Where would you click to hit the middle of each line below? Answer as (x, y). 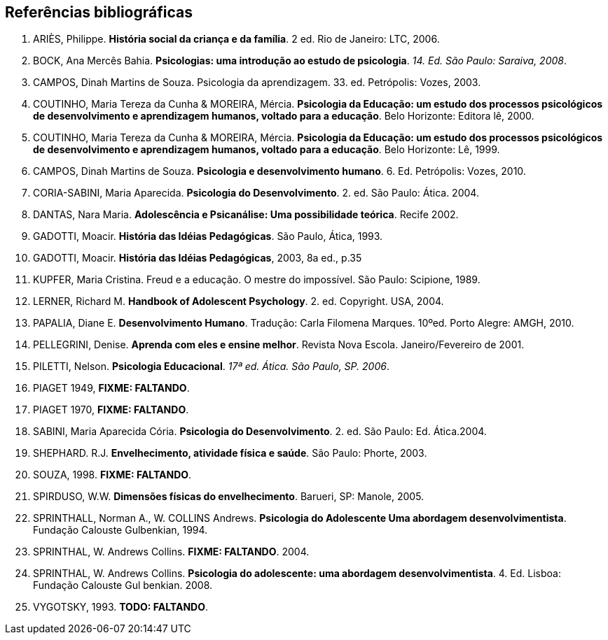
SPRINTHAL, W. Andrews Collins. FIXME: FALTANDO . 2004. (171, 552)
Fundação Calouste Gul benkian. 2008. (123, 585)
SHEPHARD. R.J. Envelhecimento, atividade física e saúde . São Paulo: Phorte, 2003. (230, 453)
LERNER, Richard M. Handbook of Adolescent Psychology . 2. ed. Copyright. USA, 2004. (239, 301)
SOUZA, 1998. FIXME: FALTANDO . (112, 475)
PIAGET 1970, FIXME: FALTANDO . (111, 410)
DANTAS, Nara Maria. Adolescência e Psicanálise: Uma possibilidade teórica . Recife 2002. (246, 215)
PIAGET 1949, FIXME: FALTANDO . (111, 388)
